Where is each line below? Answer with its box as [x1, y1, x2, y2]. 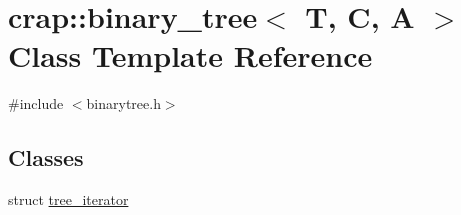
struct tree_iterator [8, 189, 129, 210]
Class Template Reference [8, 35, 373, 76]
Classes [8, 142, 84, 173]
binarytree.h [86, 93, 161, 114]
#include [8, 93, 64, 114]
